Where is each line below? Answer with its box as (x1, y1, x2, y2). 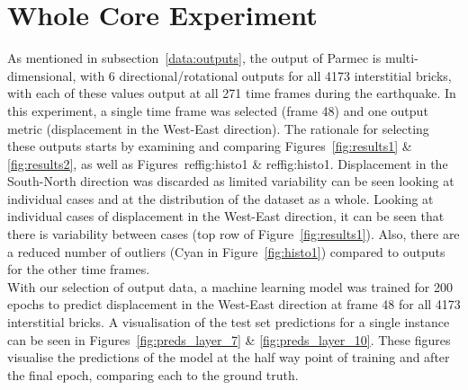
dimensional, (7, 66, 76, 84)
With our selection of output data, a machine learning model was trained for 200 (7, 277, 453, 296)
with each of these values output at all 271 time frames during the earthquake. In (7, 84, 456, 102)
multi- (384, 49, 418, 67)
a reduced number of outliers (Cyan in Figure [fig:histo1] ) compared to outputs (7, 242, 445, 261)
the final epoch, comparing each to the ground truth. (7, 365, 299, 384)
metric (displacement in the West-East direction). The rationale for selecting (7, 119, 429, 137)
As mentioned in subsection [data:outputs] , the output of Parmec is (7, 49, 382, 67)
